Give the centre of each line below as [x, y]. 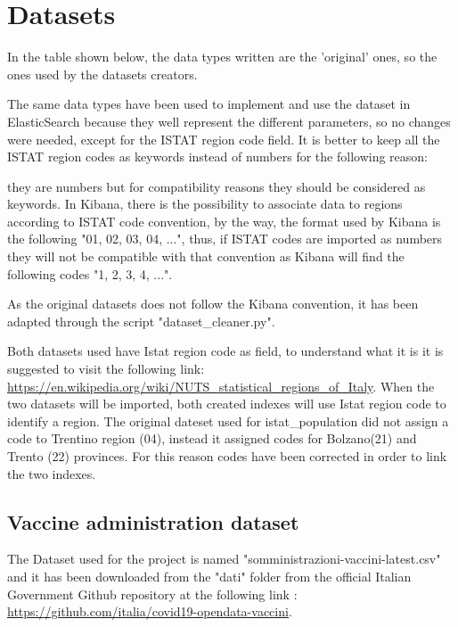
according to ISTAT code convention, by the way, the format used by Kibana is [224, 221]
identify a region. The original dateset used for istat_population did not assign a [228, 421]
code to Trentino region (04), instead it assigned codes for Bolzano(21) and [212, 438]
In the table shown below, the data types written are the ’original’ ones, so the [222, 57]
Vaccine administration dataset [153, 521]
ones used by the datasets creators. [102, 74]
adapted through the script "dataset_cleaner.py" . [141, 321]
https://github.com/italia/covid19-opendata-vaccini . [150, 611]
